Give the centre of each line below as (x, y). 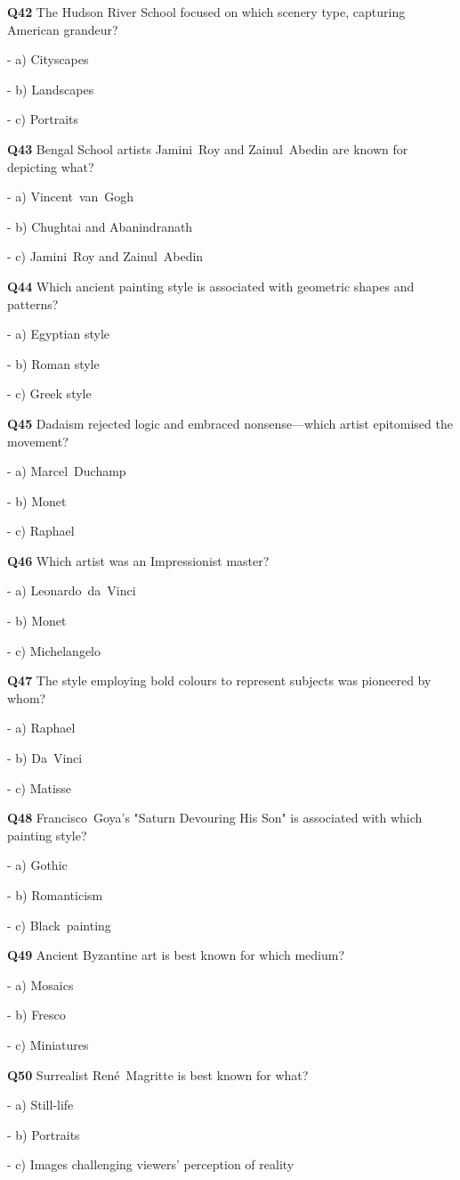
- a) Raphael (41, 728)
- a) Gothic (37, 865)
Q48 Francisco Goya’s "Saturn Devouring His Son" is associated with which (215, 818)
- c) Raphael (41, 531)
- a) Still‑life (40, 1105)
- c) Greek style (49, 393)
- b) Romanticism (55, 895)
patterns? (33, 303)
